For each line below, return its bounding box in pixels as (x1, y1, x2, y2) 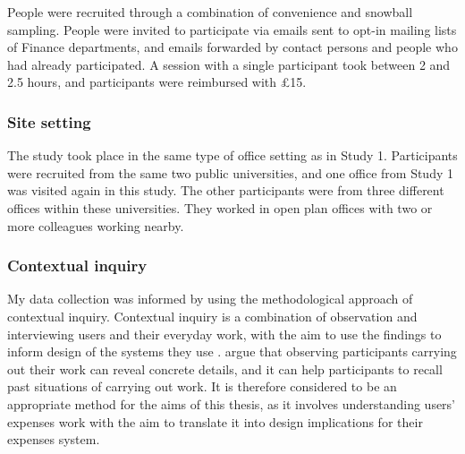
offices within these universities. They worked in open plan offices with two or (7, 198, 433, 217)
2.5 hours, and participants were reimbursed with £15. (7, 73, 307, 91)
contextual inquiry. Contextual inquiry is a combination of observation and (7, 306, 418, 325)
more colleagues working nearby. (7, 216, 184, 235)
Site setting (7, 110, 91, 133)
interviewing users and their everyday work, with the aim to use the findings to (7, 324, 442, 343)
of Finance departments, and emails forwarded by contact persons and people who (7, 38, 458, 56)
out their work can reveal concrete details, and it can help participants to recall (7, 359, 443, 378)
